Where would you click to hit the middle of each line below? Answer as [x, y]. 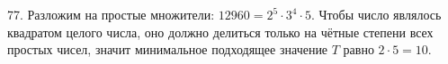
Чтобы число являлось [380, 14]
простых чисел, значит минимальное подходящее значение [168, 49]
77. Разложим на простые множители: [111, 14]
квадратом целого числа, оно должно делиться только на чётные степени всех [220, 32]
